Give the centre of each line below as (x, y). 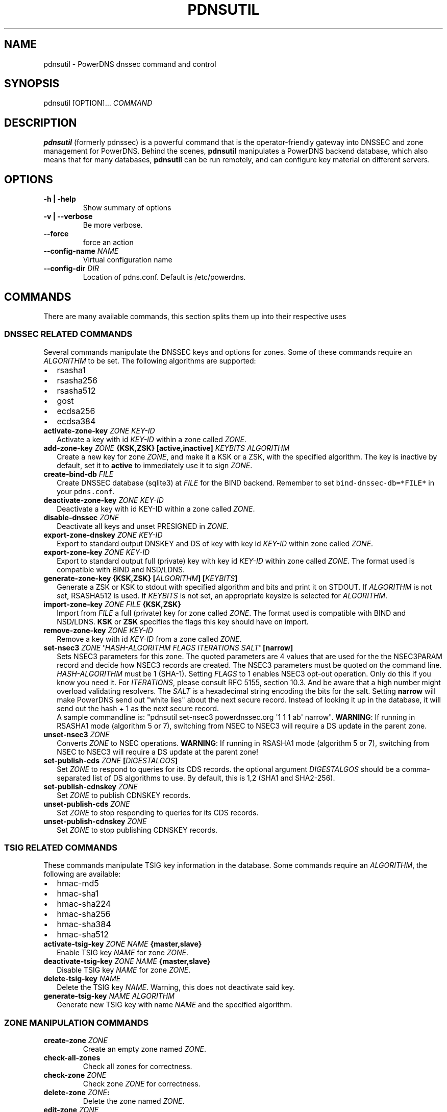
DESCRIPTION (41, 123)
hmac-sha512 (83, 935)
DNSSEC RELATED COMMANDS (68, 334)
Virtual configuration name (128, 260)
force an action (108, 243)
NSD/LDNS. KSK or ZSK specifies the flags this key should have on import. (183, 621)
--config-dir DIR (71, 269)
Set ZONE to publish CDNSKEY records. (124, 795)
